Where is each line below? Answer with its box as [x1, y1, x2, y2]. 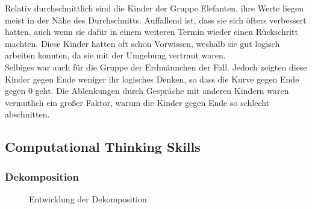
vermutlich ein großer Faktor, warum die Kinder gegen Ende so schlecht [5, 96, 270, 108]
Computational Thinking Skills [5, 137, 201, 156]
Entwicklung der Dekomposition [29, 192, 147, 205]
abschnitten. [5, 108, 50, 120]
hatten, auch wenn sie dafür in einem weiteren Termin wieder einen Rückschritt [5, 25, 299, 38]
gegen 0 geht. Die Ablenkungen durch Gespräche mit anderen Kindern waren [5, 84, 289, 97]
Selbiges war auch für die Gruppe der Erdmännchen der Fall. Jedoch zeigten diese [5, 60, 307, 73]
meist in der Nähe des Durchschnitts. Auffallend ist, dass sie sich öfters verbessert [5, 13, 307, 26]
